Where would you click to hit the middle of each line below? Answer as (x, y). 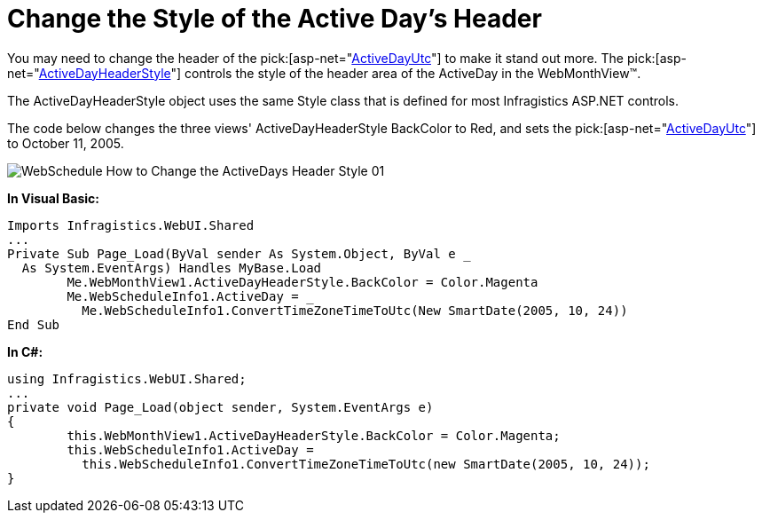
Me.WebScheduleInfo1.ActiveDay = (183, 296)
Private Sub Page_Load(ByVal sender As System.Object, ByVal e (232, 253)
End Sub (34, 324)
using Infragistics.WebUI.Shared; (127, 378)
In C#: (25, 351)
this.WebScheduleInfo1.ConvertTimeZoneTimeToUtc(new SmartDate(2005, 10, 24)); (366, 464)
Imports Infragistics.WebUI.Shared (131, 225)
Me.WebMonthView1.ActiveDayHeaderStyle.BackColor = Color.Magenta (302, 282)
